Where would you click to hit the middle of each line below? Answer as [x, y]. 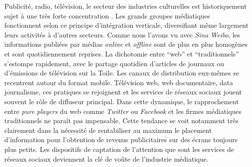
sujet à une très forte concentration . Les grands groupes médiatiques [107, 15]
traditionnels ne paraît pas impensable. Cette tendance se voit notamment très [121, 121]
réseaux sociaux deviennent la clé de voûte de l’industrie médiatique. [107, 158]
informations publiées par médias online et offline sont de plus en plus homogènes [126, 44]
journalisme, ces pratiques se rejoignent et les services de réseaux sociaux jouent [123, 92]
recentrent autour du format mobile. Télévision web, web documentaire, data [119, 82]
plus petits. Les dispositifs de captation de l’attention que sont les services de [119, 149]
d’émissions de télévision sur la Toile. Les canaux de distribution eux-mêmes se [122, 73]
